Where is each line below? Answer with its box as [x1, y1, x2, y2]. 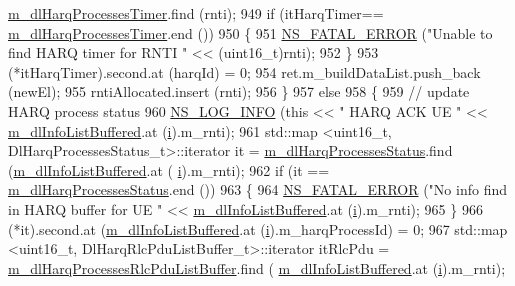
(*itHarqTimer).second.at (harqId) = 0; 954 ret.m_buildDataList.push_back [8, 61, 481, 82]
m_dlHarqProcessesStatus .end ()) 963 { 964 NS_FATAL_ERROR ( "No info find [8, 179, 507, 200]
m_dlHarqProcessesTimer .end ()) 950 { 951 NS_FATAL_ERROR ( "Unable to [8, 22, 493, 43]
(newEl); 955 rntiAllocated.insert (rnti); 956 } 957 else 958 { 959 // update [8, 81, 470, 102]
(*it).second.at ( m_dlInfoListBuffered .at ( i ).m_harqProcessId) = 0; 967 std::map [8, 218, 508, 239]
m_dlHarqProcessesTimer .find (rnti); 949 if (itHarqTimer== [8, 3, 384, 23]
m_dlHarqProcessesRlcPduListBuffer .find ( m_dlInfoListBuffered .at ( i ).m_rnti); [8, 257, 506, 278]
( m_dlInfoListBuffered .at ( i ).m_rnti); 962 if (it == [8, 159, 330, 180]
